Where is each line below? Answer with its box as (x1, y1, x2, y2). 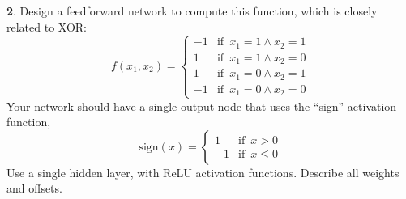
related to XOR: (6, 18, 88, 35)
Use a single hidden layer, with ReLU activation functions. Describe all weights (6, 163, 400, 180)
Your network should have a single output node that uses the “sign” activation (6, 97, 397, 114)
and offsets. (6, 180, 62, 197)
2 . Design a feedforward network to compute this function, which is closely (6, 2, 378, 19)
